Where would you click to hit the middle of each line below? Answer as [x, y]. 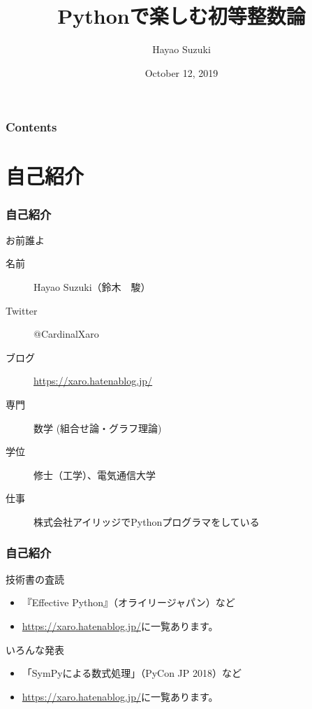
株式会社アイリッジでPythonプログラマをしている [147, 521]
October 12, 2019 [181, 72]
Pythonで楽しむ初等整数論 [181, 16]
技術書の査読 [35, 579]
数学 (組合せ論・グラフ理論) [98, 428]
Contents [31, 127]
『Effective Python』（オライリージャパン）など [128, 602]
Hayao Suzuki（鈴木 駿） [92, 287]
